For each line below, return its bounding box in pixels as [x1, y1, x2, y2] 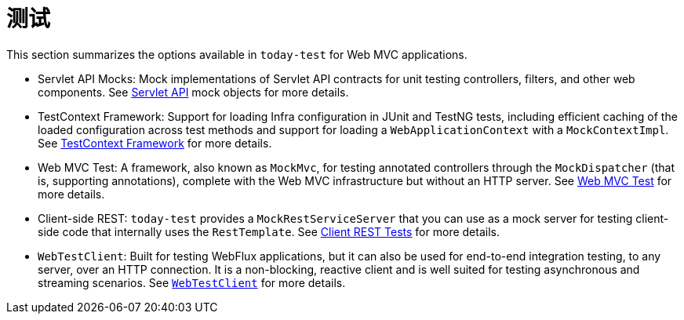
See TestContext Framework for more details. [38, 136, 272, 150]
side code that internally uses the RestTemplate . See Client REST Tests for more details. [38, 224, 500, 238]
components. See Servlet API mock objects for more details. [38, 85, 349, 99]
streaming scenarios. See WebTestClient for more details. [38, 275, 346, 289]
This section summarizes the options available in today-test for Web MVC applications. [6, 47, 468, 61]
